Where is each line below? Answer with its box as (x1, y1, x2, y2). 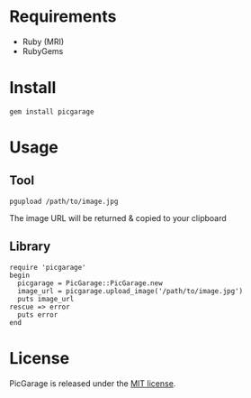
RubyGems (22, 45, 64, 56)
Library (9, 239, 51, 255)
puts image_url (17, 294, 75, 303)
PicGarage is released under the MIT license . (9, 377, 176, 389)
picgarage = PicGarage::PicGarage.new (17, 278, 164, 288)
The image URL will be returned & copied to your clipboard (9, 212, 227, 223)
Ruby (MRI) (22, 36, 65, 47)
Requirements (9, 6, 117, 27)
